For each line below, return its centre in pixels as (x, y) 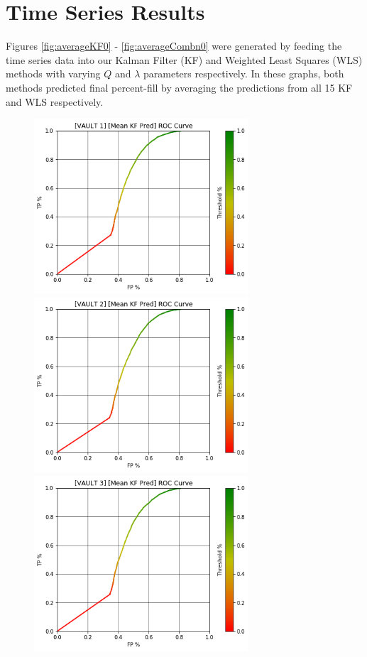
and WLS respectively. (55, 101)
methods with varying (53, 74)
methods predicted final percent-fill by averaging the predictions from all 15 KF (179, 87)
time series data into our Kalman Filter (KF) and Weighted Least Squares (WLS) (184, 59)
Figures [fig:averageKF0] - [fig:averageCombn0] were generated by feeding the (174, 46)
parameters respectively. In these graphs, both (244, 74)
